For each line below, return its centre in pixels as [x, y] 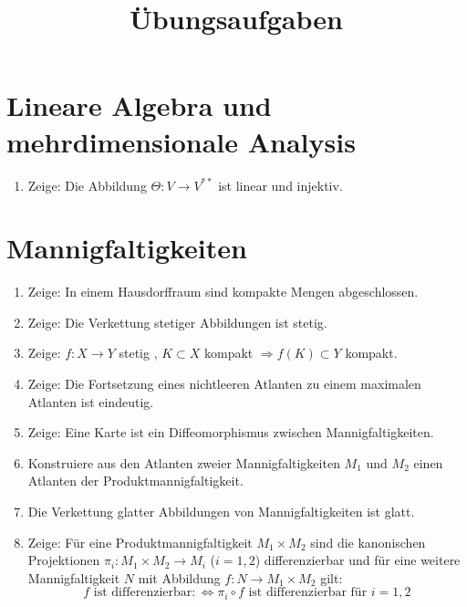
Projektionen [64, 560]
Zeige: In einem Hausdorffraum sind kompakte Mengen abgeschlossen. [223, 292]
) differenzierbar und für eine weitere [358, 560]
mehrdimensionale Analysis [181, 141]
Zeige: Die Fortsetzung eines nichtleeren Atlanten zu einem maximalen [224, 383]
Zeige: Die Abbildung [87, 185]
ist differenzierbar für [308, 593]
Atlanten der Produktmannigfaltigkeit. [135, 481]
